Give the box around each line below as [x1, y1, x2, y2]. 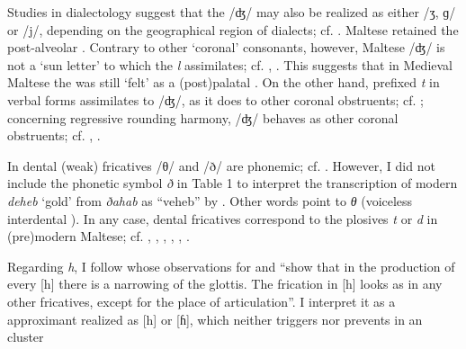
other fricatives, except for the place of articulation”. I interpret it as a [7, 291, 396, 310]
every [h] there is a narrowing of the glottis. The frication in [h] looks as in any [7, 274, 443, 293]
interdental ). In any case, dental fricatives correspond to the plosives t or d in [7, 209, 438, 228]
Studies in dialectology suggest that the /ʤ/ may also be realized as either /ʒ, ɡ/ [7, 3, 456, 21]
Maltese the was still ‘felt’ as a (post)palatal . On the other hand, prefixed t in [7, 73, 440, 92]
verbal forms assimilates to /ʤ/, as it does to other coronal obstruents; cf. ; [7, 90, 424, 109]
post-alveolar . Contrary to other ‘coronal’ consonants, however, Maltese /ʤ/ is [7, 38, 445, 57]
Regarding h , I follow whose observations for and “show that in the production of [7, 256, 455, 275]
